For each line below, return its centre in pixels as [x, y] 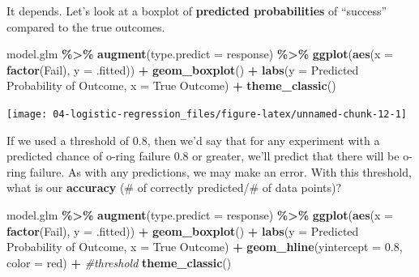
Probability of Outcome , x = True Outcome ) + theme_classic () [171, 85]
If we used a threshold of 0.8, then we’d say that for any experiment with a [193, 140]
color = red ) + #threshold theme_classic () [119, 262]
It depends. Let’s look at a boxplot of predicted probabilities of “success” [197, 11]
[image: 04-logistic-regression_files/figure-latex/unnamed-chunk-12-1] [207, 114]
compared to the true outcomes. [86, 26]
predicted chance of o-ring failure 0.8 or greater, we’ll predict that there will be [203, 156]
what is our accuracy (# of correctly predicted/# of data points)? [174, 188]
